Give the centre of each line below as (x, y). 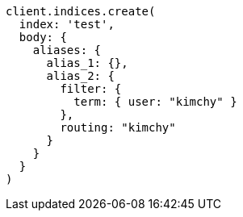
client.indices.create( (81, 11)
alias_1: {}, (87, 63)
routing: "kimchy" (118, 127)
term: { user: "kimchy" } (155, 102)
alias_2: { (80, 76)
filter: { (91, 89)
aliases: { (67, 50)
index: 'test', (67, 24)
